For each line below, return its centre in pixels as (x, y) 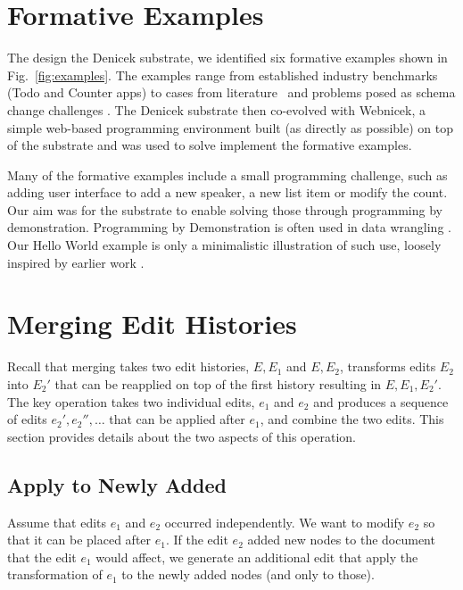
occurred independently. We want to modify (285, 522)
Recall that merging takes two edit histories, (128, 366)
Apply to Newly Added (117, 484)
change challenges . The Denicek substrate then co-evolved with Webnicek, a (217, 109)
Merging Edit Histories (152, 324)
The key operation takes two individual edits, (131, 401)
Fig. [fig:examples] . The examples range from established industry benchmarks (223, 75)
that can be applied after (177, 419)
